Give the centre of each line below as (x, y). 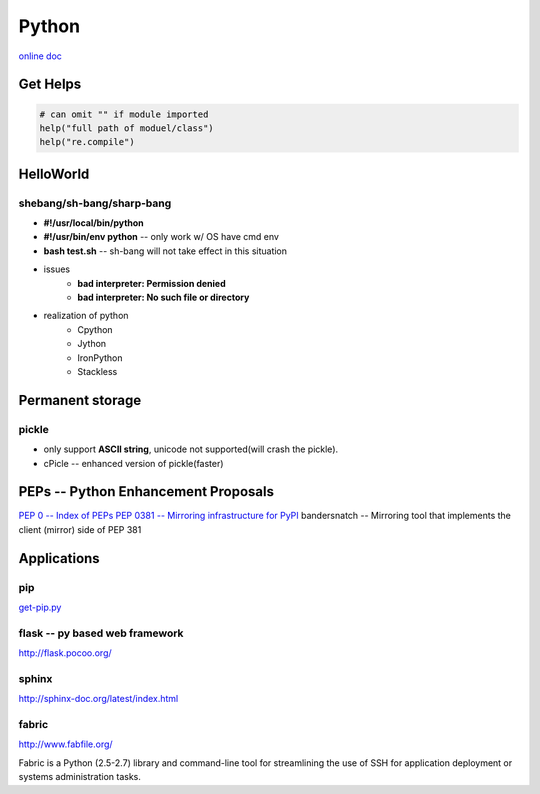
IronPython (100, 357)
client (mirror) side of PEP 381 (80, 529)
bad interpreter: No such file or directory (163, 297)
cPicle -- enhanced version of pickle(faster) (133, 463)
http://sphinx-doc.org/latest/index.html (98, 699)
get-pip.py (40, 607)
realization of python (86, 316)
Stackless (97, 371)
